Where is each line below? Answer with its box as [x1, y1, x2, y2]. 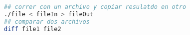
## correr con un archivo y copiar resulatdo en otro [4, 3, 187, 10]
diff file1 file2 [4, 25, 61, 33]
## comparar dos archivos [4, 18, 90, 25]
